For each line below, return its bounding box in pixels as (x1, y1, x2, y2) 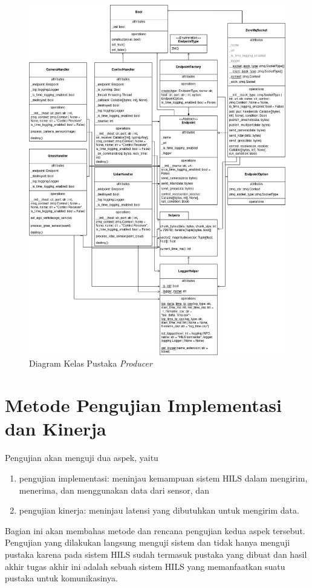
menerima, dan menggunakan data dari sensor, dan (19, 483, 209, 496)
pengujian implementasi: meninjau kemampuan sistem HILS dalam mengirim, (19, 471, 308, 484)
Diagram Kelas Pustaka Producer (29, 357, 152, 370)
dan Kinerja (5, 416, 106, 441)
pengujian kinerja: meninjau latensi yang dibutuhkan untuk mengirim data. (19, 504, 299, 517)
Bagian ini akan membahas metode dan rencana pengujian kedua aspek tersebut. (5, 524, 305, 537)
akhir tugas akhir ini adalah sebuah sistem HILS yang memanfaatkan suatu (5, 560, 285, 572)
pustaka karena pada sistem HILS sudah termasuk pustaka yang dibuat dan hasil (5, 547, 307, 560)
